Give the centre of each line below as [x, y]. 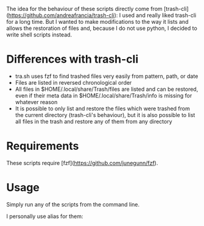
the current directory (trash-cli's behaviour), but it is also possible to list [105, 115]
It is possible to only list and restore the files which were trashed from [102, 108]
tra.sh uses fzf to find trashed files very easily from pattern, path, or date [107, 76]
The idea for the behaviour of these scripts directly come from [84, 9]
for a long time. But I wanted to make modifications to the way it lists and [97, 22]
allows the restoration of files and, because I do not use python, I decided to [102, 28]
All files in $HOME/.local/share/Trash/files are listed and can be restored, [107, 89]
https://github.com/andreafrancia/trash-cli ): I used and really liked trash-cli [102, 15]
